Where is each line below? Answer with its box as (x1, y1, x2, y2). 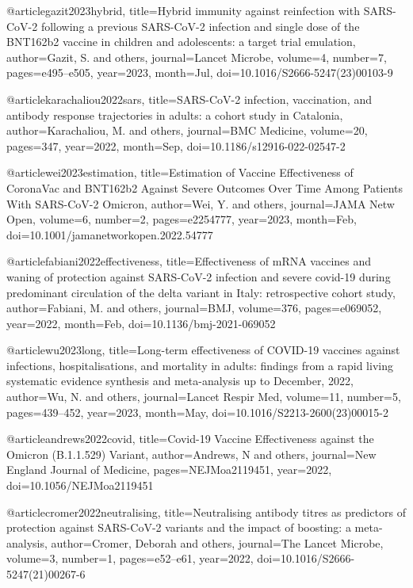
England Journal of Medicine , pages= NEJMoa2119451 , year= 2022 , (6, 461, 332, 478)
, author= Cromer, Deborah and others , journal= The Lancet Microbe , (44, 534, 384, 551)
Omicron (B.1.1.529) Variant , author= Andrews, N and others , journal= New (6, 445, 377, 462)
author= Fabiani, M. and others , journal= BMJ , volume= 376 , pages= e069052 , (6, 300, 382, 316)
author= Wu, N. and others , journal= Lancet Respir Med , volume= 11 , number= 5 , (6, 388, 401, 405)
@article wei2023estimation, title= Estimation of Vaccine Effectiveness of (6, 164, 354, 181)
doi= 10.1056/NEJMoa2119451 (6, 477, 154, 494)
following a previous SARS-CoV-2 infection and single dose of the (40, 17, 360, 34)
